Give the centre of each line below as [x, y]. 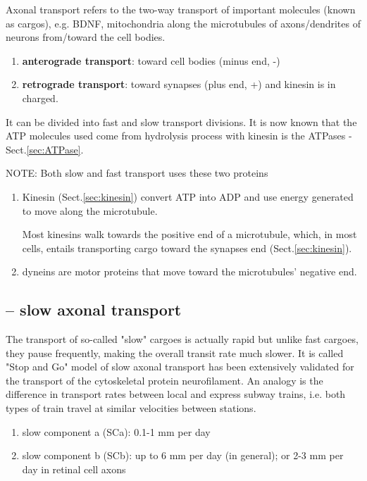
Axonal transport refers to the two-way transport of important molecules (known [181, 9]
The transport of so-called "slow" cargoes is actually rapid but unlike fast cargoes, [182, 339]
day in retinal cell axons [74, 469]
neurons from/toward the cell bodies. [86, 37]
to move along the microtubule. [90, 210]
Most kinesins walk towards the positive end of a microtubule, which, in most [189, 234]
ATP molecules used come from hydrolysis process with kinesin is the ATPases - [179, 136]
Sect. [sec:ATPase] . [45, 149]
